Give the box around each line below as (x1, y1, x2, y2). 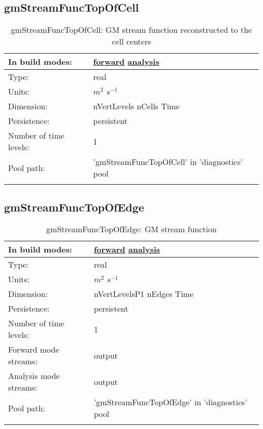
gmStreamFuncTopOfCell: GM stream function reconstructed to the (11, 24, 252, 36)
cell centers (112, 35, 151, 48)
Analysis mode (8, 370, 60, 382)
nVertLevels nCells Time (93, 100, 180, 112)
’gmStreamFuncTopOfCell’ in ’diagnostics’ (93, 156, 243, 168)
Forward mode (8, 344, 59, 356)
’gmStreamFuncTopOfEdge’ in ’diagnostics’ (94, 396, 247, 408)
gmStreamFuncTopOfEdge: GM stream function (46, 223, 217, 235)
